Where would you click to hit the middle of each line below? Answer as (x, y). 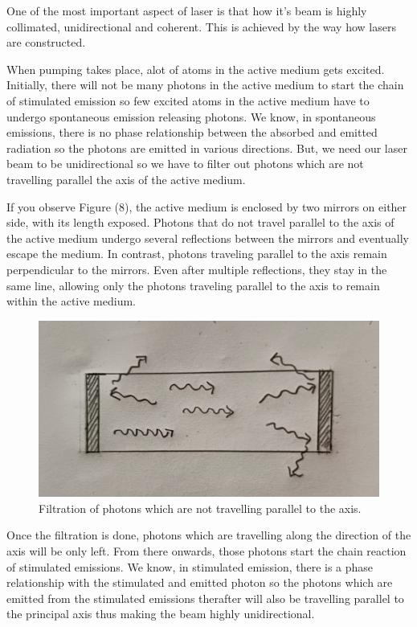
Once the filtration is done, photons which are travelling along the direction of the (209, 535)
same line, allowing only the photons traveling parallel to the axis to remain (193, 285)
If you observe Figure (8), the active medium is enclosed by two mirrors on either (207, 206)
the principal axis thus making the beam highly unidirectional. (161, 614)
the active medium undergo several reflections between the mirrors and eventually (208, 238)
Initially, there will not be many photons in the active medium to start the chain (205, 85)
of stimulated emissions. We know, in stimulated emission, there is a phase (190, 566)
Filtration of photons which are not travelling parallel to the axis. (200, 508)
